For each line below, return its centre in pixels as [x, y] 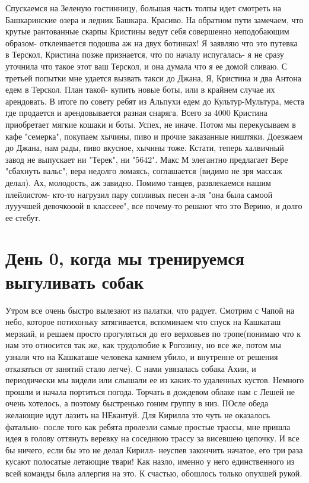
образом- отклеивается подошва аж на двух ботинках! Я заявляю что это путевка [152, 42]
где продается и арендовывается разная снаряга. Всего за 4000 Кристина [136, 113]
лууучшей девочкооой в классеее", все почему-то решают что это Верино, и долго [154, 206]
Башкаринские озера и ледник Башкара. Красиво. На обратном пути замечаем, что [154, 19]
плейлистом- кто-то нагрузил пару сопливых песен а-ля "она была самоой [139, 194]
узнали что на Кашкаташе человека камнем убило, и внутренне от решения [142, 356]
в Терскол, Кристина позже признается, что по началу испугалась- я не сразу [145, 54]
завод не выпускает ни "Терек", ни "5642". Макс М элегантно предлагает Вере [147, 159]
